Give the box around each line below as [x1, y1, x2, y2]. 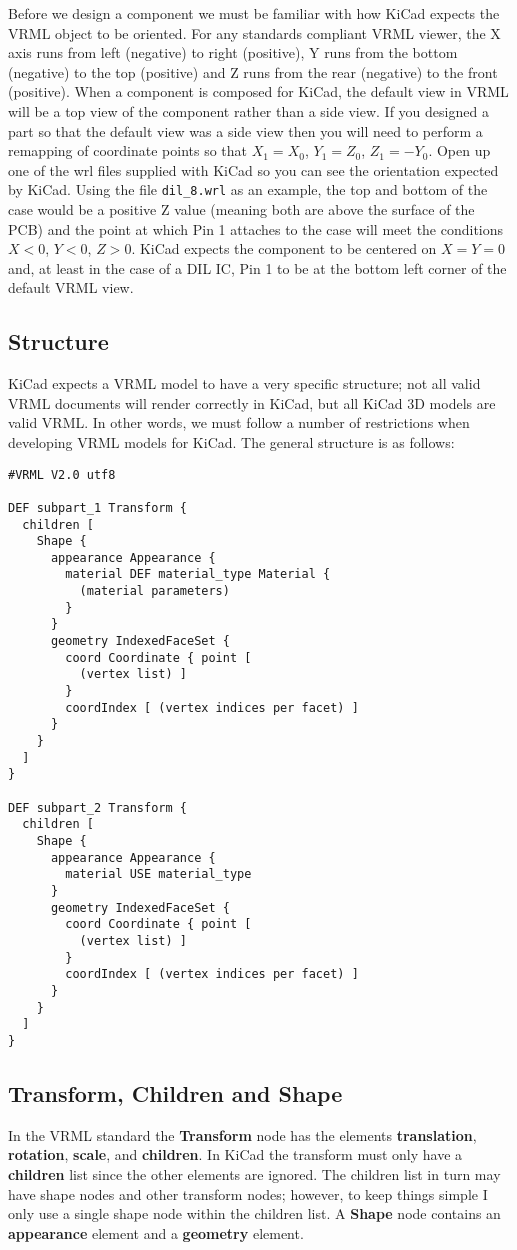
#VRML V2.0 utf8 [8, 467, 116, 482]
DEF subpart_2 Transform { [8, 800, 187, 815]
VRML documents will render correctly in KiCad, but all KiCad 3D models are [8, 392, 496, 413]
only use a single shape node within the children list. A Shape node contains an [8, 1203, 501, 1224]
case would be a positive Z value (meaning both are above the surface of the [8, 199, 475, 219]
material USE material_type [65, 867, 252, 882]
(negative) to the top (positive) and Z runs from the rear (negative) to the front [8, 61, 498, 82]
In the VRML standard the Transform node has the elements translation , [8, 1124, 477, 1145]
